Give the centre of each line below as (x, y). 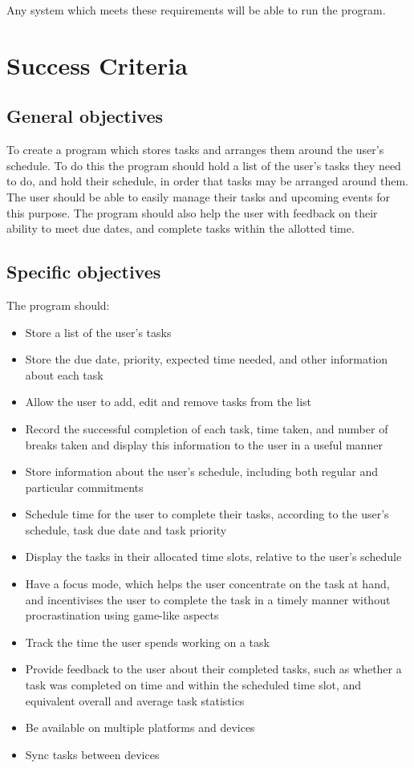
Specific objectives (84, 272)
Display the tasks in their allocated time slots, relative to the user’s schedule (213, 557)
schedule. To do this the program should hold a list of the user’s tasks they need (204, 165)
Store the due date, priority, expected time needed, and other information (207, 359)
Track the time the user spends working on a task (147, 642)
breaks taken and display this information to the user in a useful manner (204, 444)
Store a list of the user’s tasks (98, 332)
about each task (64, 374)
